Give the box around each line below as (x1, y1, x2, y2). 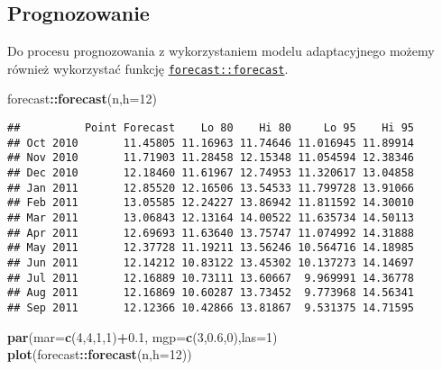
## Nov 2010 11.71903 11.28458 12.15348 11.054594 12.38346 (7, 151, 415, 165)
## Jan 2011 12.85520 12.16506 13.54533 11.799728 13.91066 (7, 181, 415, 194)
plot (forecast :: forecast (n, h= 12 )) (7, 345, 192, 364)
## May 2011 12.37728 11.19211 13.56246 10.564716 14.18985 (7, 241, 415, 255)
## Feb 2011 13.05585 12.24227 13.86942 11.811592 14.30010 (7, 196, 415, 210)
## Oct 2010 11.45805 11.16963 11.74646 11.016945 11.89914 (7, 136, 415, 149)
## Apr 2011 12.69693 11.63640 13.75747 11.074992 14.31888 (7, 226, 415, 239)
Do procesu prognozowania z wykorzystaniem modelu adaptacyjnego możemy (7, 41, 435, 60)
